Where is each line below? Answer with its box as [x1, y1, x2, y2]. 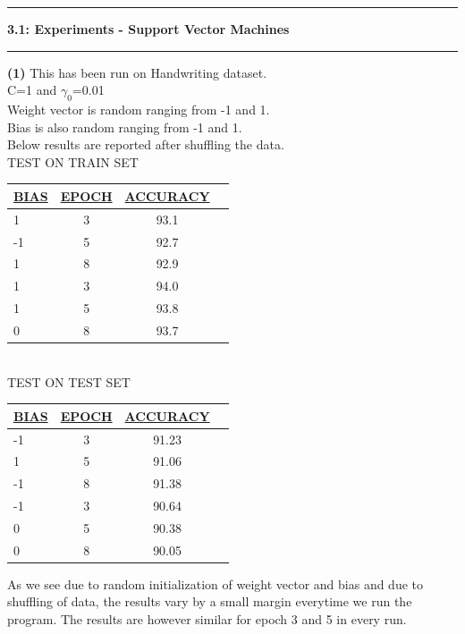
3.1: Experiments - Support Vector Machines [7, 20, 290, 38]
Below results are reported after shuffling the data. [7, 135, 284, 154]
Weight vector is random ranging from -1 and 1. [7, 99, 270, 118]
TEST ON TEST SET [7, 372, 131, 391]
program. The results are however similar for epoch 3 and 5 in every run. [7, 610, 407, 629]
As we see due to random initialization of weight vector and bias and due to [7, 574, 424, 593]
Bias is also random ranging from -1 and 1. [7, 117, 242, 136]
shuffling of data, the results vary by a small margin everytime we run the [7, 592, 412, 611]
